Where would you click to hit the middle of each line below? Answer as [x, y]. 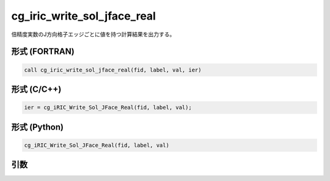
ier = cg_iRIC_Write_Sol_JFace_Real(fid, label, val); [108, 108]
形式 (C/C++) [36, 89]
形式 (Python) [38, 127]
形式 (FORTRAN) [43, 52]
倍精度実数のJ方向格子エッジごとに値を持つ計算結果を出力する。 [93, 34]
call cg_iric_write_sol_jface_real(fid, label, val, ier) [113, 70]
